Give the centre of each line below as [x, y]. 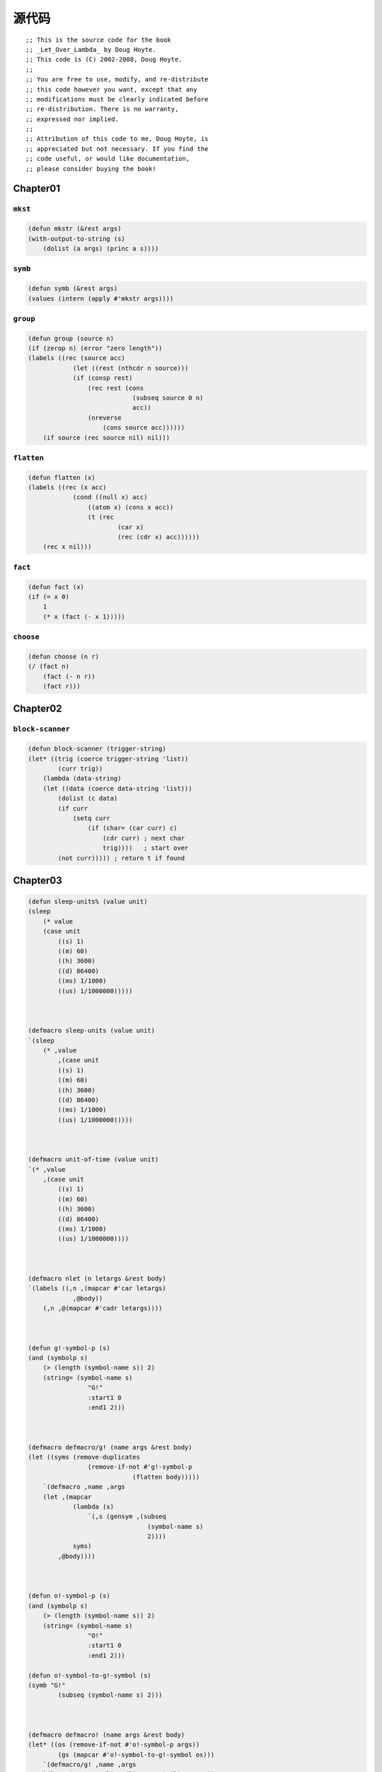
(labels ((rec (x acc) [67, 488]
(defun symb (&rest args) [73, 288]
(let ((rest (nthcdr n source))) [131, 368]
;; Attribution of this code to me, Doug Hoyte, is [117, 139]
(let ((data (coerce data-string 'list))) [117, 788]
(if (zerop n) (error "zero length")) [95, 348]
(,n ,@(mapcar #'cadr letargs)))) [103, 1308]
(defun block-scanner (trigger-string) [97, 749]
